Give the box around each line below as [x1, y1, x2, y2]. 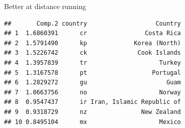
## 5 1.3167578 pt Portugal [4, 69, 181, 76]
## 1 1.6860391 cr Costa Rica [4, 30, 181, 37]
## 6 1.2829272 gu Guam [4, 79, 181, 86]
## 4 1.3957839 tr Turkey [4, 59, 181, 66]
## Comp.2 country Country [4, 20, 181, 27]
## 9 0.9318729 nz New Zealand [4, 108, 181, 115]
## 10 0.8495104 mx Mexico [4, 118, 181, 125]
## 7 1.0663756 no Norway [4, 88, 181, 96]
